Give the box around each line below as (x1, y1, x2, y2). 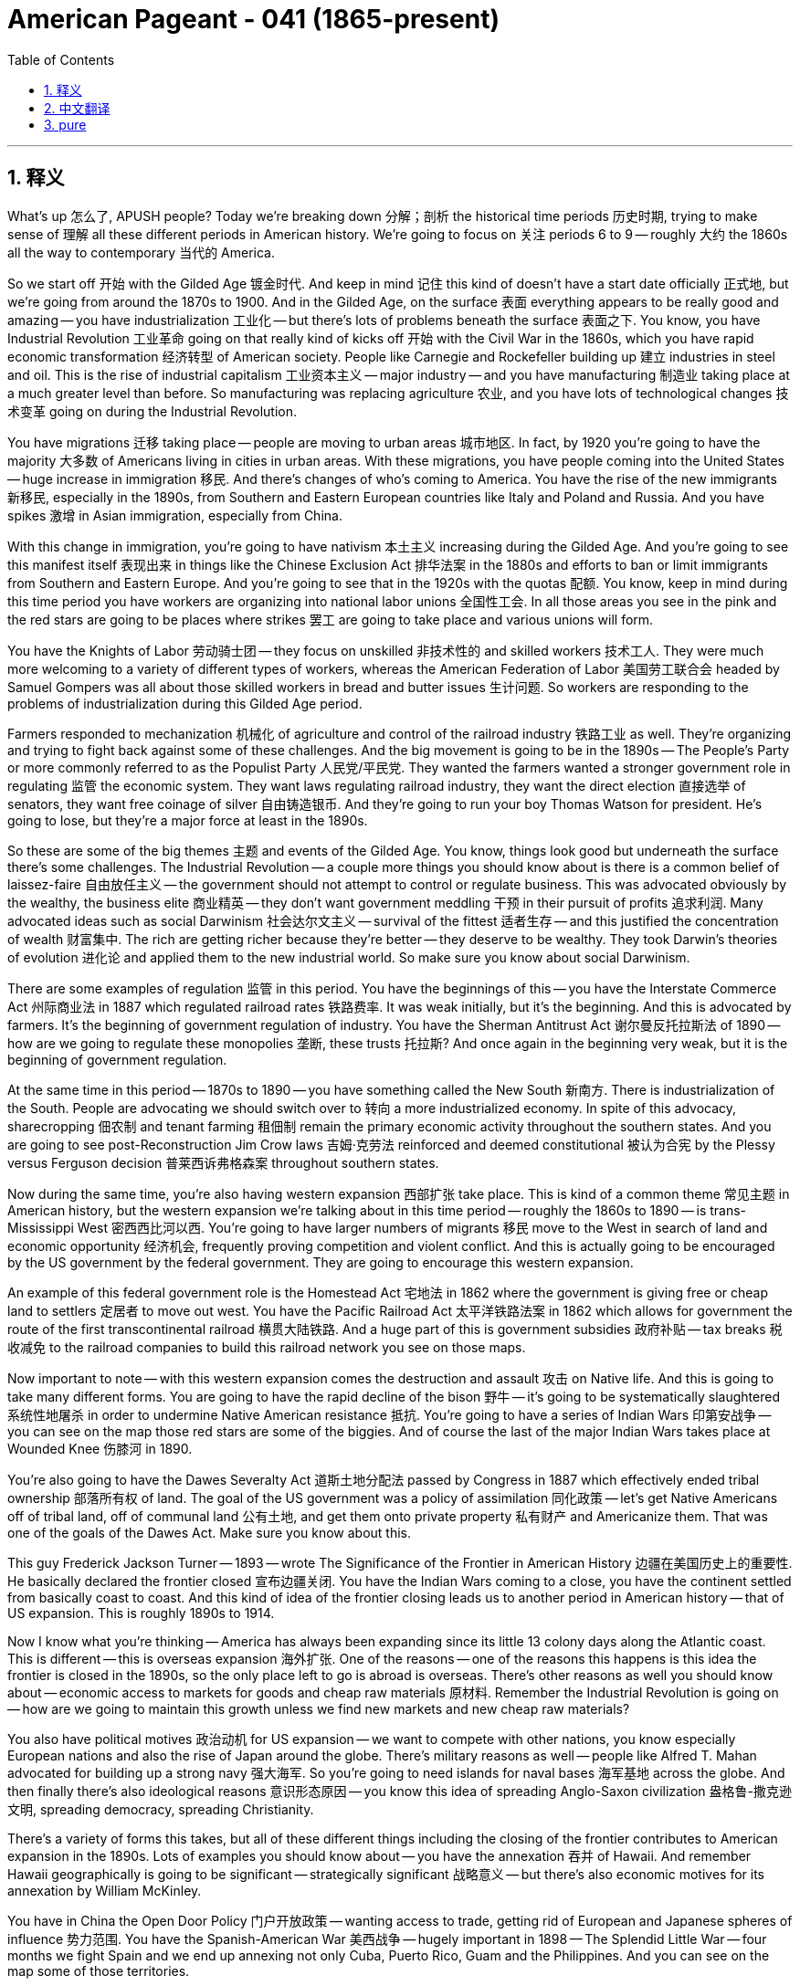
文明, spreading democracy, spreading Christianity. (7, 1801, 314, 1817)
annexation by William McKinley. (7, 1882, 202, 1898)
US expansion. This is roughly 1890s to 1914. (7, 1604, 275, 1621)
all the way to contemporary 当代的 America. (7, 244, 276, 260)
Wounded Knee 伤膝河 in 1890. (7, 1440, 193, 1456)
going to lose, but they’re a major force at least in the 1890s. (7, 812, 368, 828)
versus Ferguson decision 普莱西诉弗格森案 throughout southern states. (7, 1154, 439, 1171)
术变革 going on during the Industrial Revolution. (7, 403, 297, 419)
